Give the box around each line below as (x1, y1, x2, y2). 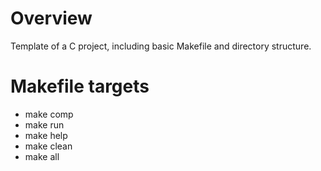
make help (24, 129, 68, 141)
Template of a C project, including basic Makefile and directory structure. (10, 40, 312, 52)
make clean (24, 140, 73, 152)
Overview (10, 7, 93, 30)
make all (24, 150, 60, 162)
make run (24, 118, 65, 131)
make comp (24, 108, 74, 120)
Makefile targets (10, 75, 150, 98)
